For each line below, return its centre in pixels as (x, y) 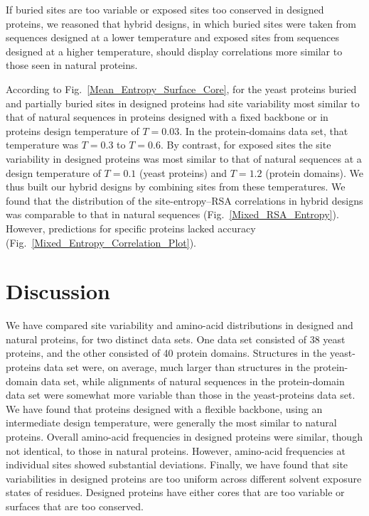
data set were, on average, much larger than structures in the (177, 367)
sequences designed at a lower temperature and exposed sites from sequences (172, 37)
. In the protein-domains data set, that (264, 130)
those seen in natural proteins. (72, 65)
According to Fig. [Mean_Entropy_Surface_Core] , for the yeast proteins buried (181, 88)
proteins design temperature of (73, 130)
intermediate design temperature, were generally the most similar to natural (171, 423)
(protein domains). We (314, 172)
